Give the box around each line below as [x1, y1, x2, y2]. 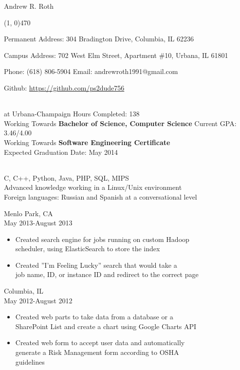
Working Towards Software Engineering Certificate [4, 137, 170, 147]
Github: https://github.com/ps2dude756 [4, 82, 125, 92]
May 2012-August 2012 [4, 295, 73, 305]
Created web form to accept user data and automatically [15, 337, 185, 348]
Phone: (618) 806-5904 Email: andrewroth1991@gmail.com [4, 66, 178, 76]
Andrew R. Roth [4, 1, 54, 11]
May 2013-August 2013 [4, 218, 73, 228]
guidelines [15, 356, 45, 367]
